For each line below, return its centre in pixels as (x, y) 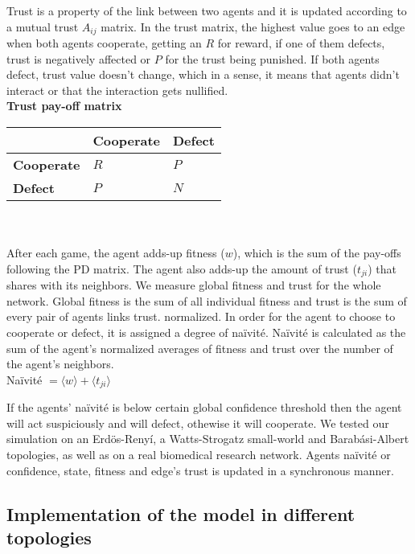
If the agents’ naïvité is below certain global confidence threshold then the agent (204, 407)
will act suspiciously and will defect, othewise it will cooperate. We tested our (198, 423)
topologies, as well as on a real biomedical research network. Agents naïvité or (199, 455)
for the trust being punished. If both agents (272, 58)
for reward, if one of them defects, (301, 43)
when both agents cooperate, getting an (104, 43)
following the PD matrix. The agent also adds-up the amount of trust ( (182, 268)
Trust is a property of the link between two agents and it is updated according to (207, 10)
